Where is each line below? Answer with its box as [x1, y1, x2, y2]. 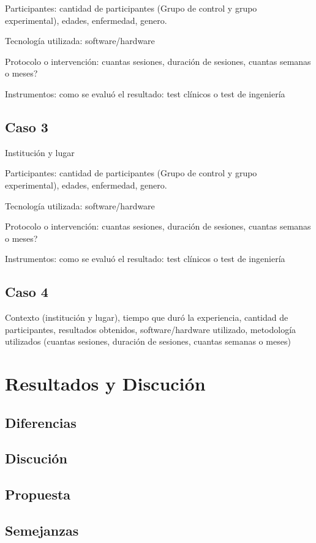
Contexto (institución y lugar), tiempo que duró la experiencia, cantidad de [5, 311, 288, 324]
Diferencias [5, 413, 77, 432]
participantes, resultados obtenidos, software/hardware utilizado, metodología [5, 323, 296, 335]
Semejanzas [5, 521, 79, 540]
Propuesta [5, 485, 71, 504]
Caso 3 [5, 117, 48, 136]
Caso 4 [5, 282, 48, 301]
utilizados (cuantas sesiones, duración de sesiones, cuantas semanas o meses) [5, 335, 291, 348]
